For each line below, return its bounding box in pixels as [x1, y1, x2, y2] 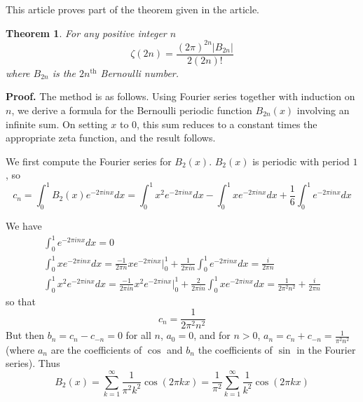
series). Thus [6, 356, 60, 370]
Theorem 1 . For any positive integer [6, 25, 167, 40]
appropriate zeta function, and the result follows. [6, 130, 216, 145]
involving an [296, 102, 350, 117]
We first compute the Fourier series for [6, 153, 172, 168]
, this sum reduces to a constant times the [137, 116, 317, 131]
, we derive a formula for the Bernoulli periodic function [11, 102, 252, 117]
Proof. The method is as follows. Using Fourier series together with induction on [6, 89, 355, 104]
